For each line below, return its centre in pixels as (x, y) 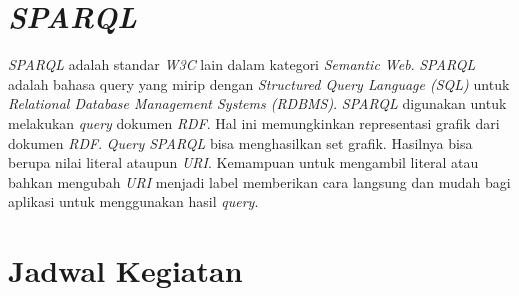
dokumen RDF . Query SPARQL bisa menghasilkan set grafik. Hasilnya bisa (240, 142)
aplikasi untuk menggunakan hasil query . (133, 201)
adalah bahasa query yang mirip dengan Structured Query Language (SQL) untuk (259, 83)
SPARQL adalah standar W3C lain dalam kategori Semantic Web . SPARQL (242, 64)
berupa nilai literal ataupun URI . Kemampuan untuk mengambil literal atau (243, 162)
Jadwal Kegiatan (125, 270)
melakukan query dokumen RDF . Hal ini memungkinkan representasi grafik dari (254, 122)
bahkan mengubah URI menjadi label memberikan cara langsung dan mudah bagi (259, 181)
